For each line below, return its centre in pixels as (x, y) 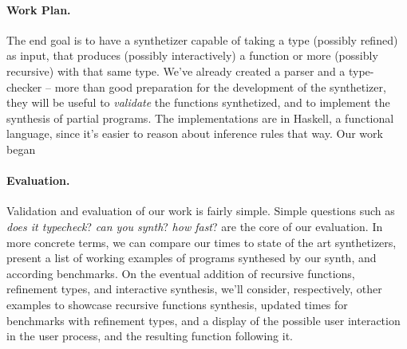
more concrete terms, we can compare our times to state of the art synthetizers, (202, 242)
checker (24, 86)
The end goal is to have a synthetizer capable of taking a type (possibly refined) (202, 39)
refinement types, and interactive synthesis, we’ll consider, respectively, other (194, 289)
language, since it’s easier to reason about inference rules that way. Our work (195, 133)
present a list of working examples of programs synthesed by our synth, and (192, 258)
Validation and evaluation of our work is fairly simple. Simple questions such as (201, 211)
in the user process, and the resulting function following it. (150, 336)
